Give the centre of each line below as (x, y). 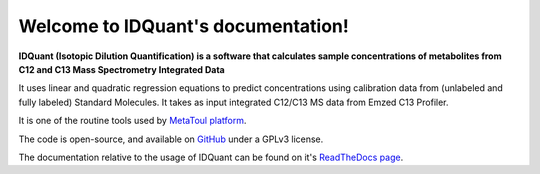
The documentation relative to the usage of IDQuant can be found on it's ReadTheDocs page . (211, 157)
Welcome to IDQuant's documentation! (183, 26)
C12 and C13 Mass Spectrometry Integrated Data (121, 69)
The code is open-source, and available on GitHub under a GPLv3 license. (171, 139)
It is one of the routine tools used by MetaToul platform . (132, 121)
